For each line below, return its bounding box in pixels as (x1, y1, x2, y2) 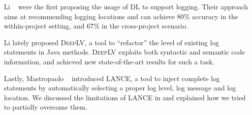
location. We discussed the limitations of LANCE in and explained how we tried (4, 92, 246, 102)
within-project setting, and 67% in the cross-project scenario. (4, 21, 188, 31)
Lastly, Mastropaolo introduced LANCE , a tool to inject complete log (4, 73, 220, 83)
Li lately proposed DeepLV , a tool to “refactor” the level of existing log (4, 37, 219, 47)
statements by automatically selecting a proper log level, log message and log (4, 83, 236, 93)
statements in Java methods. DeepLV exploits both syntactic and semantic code (4, 47, 245, 57)
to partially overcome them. (4, 102, 88, 112)
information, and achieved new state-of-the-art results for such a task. (4, 56, 215, 66)
